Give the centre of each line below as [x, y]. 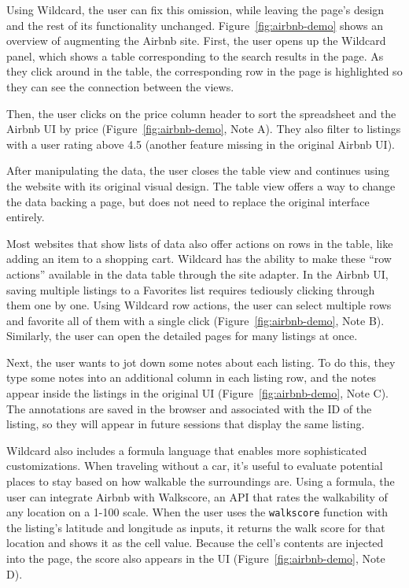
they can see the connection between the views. [120, 86]
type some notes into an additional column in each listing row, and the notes [192, 377]
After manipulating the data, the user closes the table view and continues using [198, 170]
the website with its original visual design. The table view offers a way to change [201, 185]
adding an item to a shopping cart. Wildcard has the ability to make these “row [199, 259]
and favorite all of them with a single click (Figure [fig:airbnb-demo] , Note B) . [195, 320]
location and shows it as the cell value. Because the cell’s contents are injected [195, 543]
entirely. [26, 217]
